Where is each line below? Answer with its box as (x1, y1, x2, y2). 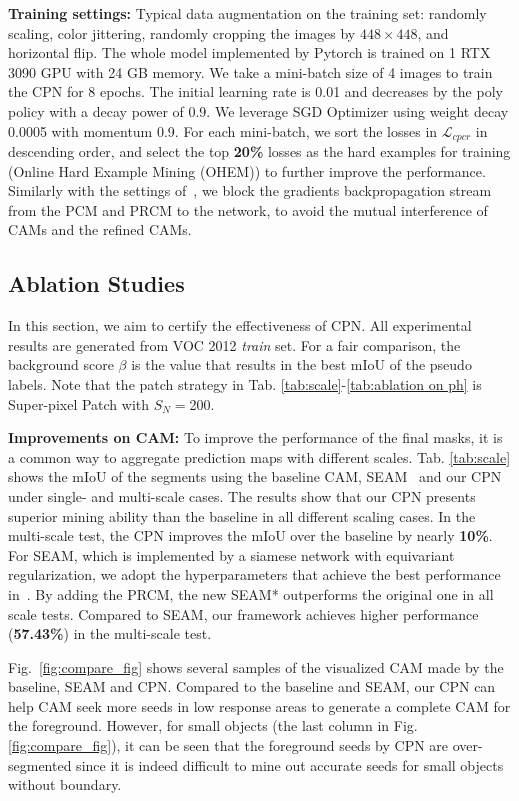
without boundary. (8, 774, 122, 795)
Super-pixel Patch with (8, 393, 150, 414)
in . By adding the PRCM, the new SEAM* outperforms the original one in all (8, 583, 494, 604)
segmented (8, 754, 72, 775)
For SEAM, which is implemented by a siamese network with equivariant (8, 544, 455, 565)
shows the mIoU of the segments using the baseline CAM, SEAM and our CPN (8, 466, 502, 487)
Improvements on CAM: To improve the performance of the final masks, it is (8, 427, 503, 448)
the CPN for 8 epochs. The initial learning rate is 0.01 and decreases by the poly (8, 81, 503, 102)
